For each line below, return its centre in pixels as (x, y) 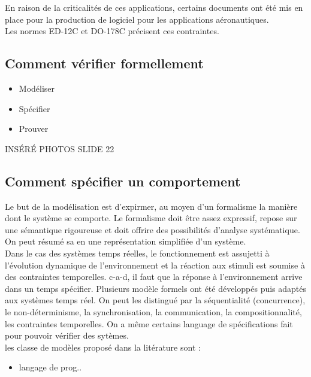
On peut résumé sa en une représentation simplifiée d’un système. (126, 241)
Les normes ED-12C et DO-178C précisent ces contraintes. (112, 31)
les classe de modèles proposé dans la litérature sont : (103, 347)
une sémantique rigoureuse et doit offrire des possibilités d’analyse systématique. (153, 229)
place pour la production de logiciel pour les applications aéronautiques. (137, 19)
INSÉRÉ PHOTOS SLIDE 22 (60, 148)
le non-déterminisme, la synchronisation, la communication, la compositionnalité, (153, 311)
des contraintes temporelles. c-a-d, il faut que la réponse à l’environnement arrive (154, 277)
